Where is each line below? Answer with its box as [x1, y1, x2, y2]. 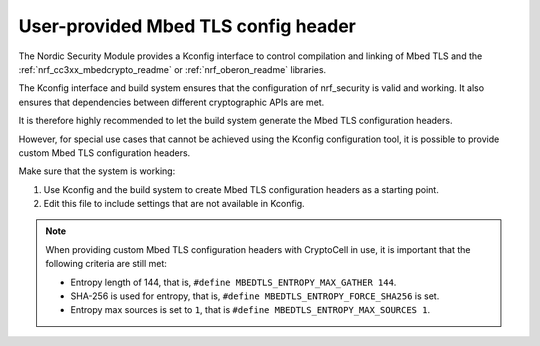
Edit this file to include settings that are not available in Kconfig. [43, 198, 305, 210]
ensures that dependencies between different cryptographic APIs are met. [18, 96, 325, 108]
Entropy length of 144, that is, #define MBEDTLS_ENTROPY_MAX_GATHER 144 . [70, 276, 397, 288]
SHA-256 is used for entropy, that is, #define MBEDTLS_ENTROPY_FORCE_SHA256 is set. [70, 290, 440, 302]
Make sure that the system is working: [18, 165, 176, 177]
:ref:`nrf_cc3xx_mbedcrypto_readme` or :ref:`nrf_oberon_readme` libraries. [18, 63, 327, 75]
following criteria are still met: [45, 258, 167, 270]
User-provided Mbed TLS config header [18, 15, 357, 37]
